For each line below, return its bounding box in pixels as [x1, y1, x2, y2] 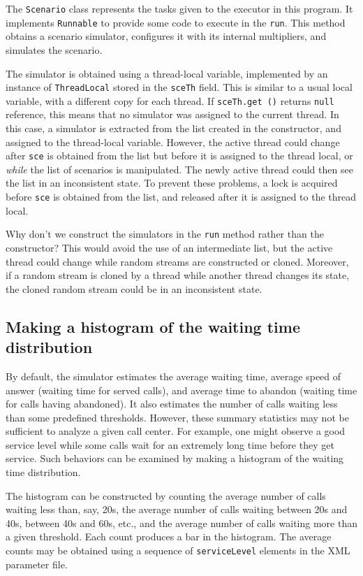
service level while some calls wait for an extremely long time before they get [6, 437, 334, 452]
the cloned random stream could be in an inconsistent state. [6, 281, 262, 296]
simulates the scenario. [6, 42, 103, 57]
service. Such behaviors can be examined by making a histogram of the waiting [6, 451, 344, 466]
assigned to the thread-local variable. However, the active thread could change [6, 134, 340, 149]
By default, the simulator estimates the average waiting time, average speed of [6, 368, 341, 383]
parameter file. [6, 556, 68, 571]
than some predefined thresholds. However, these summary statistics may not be [6, 410, 349, 424]
